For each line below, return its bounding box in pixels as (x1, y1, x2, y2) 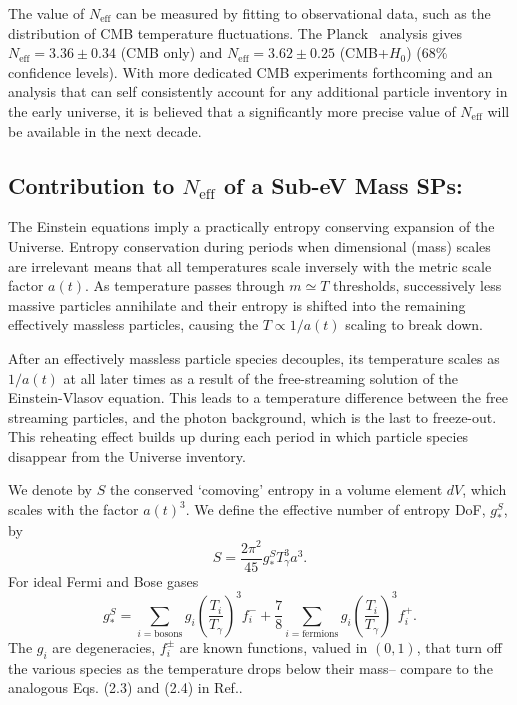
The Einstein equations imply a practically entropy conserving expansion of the (8, 216, 495, 237)
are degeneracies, (52, 636, 156, 657)
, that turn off (416, 636, 502, 657)
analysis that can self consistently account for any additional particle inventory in (8, 81, 508, 102)
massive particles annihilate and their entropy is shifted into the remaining (8, 294, 466, 315)
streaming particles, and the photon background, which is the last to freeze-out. (8, 406, 497, 427)
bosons (154, 629, 183, 640)
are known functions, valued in (179, 636, 368, 657)
